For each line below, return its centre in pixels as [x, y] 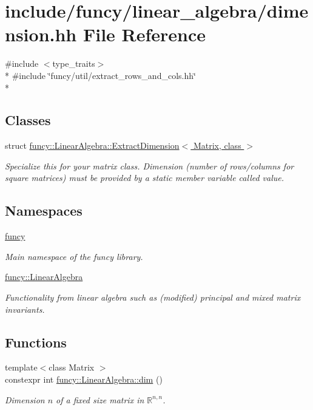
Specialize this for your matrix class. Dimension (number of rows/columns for [150, 166]
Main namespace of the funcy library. [74, 256]
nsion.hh [41, 34]
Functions [36, 342]
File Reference [144, 34]
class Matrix [72, 367]
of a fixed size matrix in [100, 399]
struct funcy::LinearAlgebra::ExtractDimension [92, 145]
